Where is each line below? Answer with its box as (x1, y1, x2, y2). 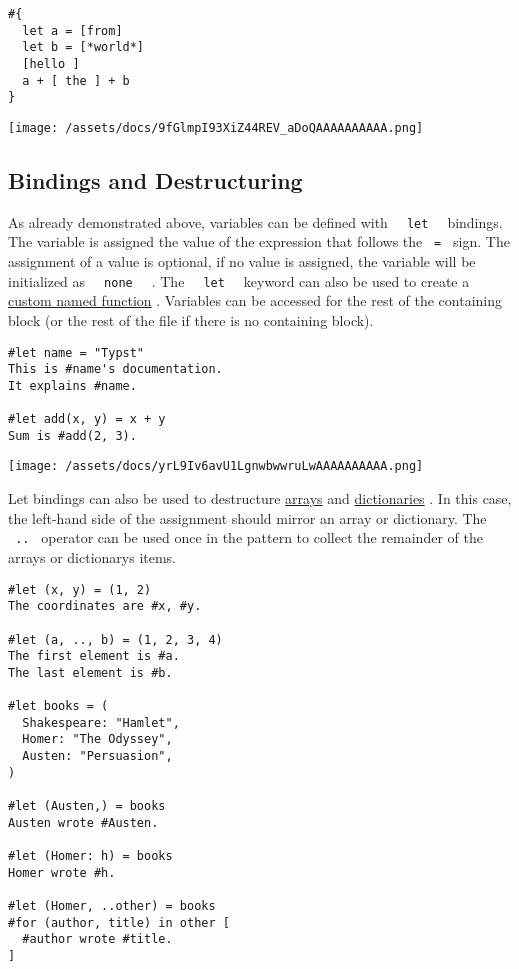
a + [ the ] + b (22, 73, 130, 88)
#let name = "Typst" (8, 345, 145, 360)
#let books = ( (8, 699, 109, 714)
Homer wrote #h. (8, 865, 116, 880)
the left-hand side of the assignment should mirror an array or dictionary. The (8, 507, 487, 528)
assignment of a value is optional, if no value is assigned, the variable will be (8, 251, 476, 272)
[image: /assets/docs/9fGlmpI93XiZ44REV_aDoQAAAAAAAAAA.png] (8, 120, 424, 135)
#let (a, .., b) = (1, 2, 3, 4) (8, 632, 223, 647)
